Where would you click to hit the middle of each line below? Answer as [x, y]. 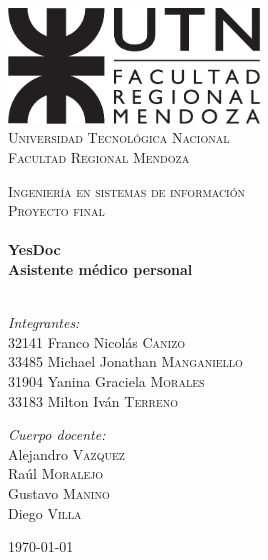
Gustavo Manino [59, 492]
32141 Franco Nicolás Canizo [97, 341]
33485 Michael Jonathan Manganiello [125, 361]
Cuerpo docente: [57, 434]
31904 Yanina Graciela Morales [106, 380]
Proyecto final [56, 210]
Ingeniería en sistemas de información [127, 190]
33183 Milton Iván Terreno [93, 400]
